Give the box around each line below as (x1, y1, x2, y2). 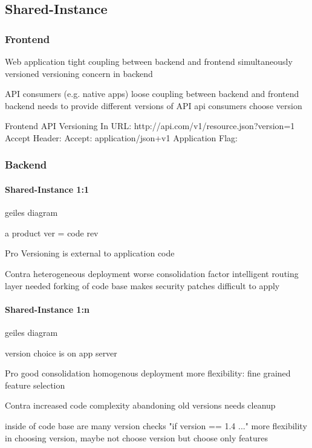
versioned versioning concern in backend (5, 67, 153, 79)
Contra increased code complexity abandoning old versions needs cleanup (5, 399, 276, 412)
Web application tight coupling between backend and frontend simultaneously (5, 55, 293, 67)
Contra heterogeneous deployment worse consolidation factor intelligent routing (5, 267, 299, 279)
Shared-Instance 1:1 (5, 183, 89, 195)
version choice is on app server (5, 346, 117, 359)
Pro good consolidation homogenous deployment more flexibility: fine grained (5, 367, 291, 379)
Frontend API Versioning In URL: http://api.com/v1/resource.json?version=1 (5, 119, 295, 132)
